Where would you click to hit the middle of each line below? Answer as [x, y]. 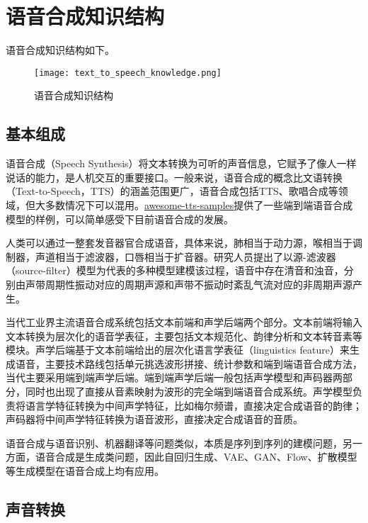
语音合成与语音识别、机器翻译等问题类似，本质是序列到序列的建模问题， [174, 443]
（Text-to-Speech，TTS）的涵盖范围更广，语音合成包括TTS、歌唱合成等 [172, 191]
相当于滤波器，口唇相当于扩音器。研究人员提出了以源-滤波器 [195, 256]
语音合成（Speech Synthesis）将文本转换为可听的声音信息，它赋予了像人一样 [181, 163]
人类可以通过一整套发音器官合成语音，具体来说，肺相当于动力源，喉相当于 [179, 243]
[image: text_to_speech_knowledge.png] [128, 73]
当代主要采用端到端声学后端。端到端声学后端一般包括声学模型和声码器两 [174, 377]
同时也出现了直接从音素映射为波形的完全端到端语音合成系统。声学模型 [189, 392]
